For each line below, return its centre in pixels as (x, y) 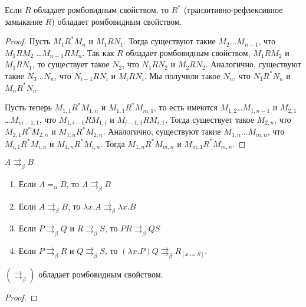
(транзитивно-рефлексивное (233, 9)
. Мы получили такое (182, 75)
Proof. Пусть (28, 41)
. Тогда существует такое (210, 119)
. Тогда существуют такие (170, 41)
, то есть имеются (186, 107)
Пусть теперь (28, 107)
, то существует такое (71, 64)
